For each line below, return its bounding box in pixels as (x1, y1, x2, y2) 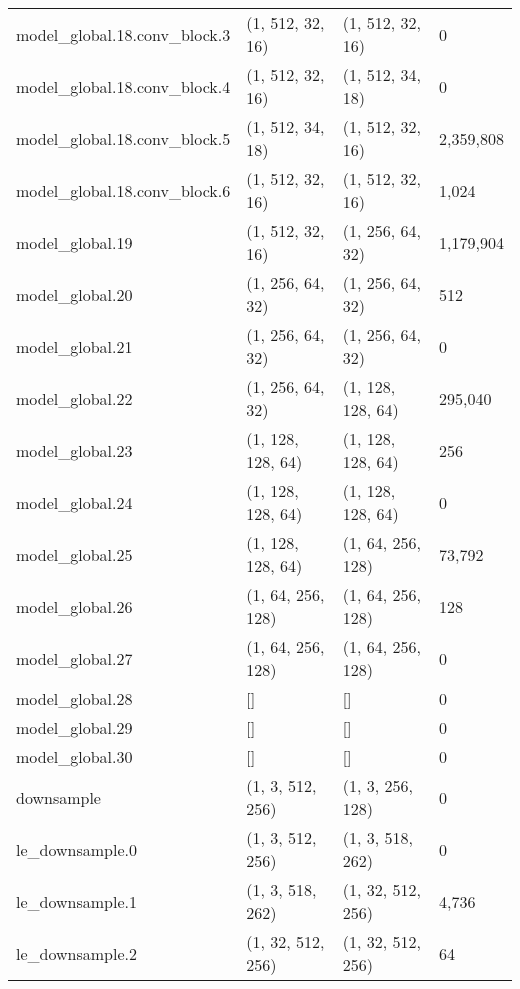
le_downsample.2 (16, 941, 137, 965)
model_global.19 (16, 230, 133, 254)
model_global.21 (16, 334, 133, 358)
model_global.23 (16, 438, 133, 462)
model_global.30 (16, 745, 133, 768)
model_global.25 (16, 542, 133, 566)
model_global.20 (16, 282, 133, 306)
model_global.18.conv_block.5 (16, 126, 231, 150)
